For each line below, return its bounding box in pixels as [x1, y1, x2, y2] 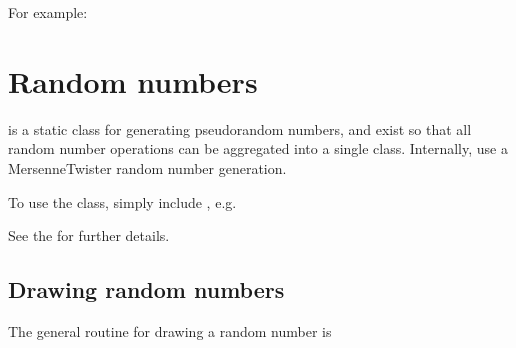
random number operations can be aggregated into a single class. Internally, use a [8, 138, 508, 159]
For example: [8, 2, 88, 22]
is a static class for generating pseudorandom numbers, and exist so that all [8, 118, 472, 139]
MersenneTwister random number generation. [8, 157, 287, 178]
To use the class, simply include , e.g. [8, 191, 237, 212]
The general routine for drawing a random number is [8, 320, 332, 341]
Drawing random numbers [8, 274, 285, 305]
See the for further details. [8, 225, 170, 246]
